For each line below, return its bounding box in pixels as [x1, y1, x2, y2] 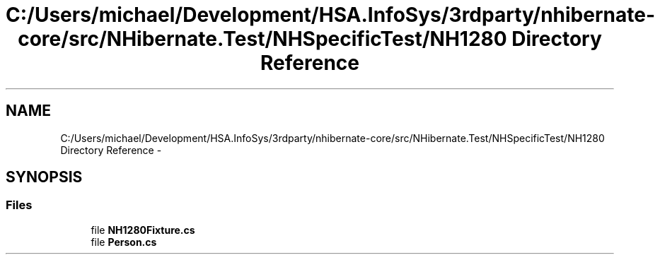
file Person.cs [91, 235, 157, 248]
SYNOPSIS [6, 168, 83, 187]
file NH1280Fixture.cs [91, 223, 195, 236]
